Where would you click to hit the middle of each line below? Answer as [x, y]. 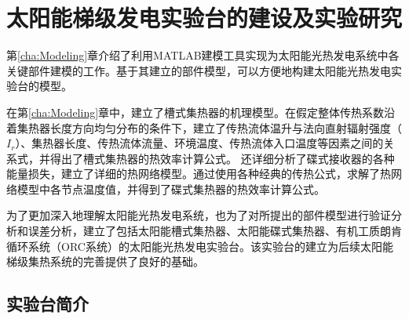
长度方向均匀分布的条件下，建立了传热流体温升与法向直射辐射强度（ [226, 127]
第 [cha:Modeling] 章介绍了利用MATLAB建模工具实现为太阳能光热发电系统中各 [203, 55]
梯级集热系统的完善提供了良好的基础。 [105, 261]
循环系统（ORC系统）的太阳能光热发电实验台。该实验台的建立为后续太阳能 [200, 246]
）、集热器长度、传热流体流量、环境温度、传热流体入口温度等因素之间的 [199, 143]
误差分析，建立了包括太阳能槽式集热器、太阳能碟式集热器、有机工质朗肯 [215, 231]
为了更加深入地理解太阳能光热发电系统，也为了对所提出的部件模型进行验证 [199, 215]
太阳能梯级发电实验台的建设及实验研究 [204, 18]
